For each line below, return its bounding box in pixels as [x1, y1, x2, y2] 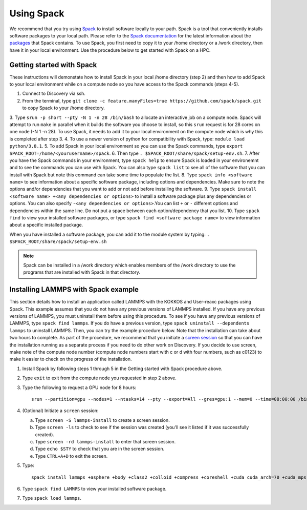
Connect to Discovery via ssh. [22, 90, 85, 97]
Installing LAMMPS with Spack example [9, 285, 139, 294]
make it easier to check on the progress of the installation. [9, 356, 133, 362]
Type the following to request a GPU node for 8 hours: [22, 384, 137, 391]
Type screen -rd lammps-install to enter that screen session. [35, 438, 176, 444]
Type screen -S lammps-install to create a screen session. [35, 417, 170, 423]
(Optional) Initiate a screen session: [22, 407, 99, 414]
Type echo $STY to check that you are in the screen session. [35, 446, 165, 452]
